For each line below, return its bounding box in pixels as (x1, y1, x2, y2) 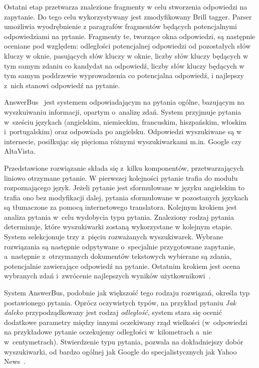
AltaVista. (4, 146, 36, 156)
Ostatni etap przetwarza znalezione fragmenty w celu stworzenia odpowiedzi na (4, 2, 247, 12)
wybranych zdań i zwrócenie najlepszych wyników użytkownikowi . (4, 270, 211, 281)
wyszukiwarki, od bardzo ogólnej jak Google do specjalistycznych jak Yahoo (4, 346, 237, 356)
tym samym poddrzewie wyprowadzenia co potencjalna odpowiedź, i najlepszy (4, 70, 244, 81)
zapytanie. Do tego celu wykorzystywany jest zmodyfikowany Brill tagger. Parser (4, 11, 252, 22)
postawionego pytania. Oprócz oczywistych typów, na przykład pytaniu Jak (4, 297, 236, 307)
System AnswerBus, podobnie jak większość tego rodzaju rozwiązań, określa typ (4, 287, 250, 298)
